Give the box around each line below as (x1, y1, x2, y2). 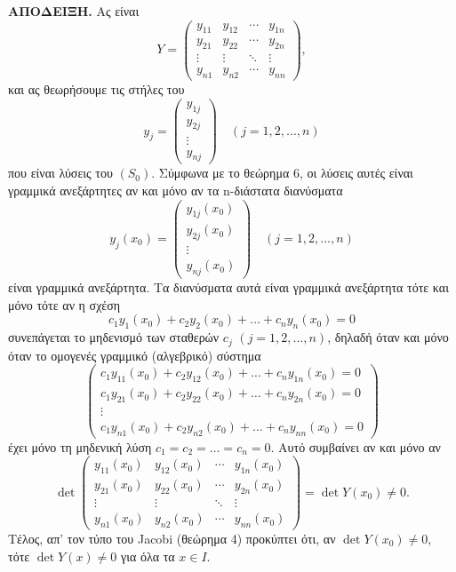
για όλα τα (120, 546, 175, 565)
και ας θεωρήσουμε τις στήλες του (8, 80, 185, 99)
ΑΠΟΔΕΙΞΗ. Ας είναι (8, 2, 140, 20)
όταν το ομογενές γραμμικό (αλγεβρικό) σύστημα (8, 346, 261, 364)
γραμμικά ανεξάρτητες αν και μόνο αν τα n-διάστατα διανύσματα (8, 180, 343, 199)
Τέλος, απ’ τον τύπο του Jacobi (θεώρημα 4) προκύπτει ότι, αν (8, 528, 336, 547)
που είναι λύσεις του (8, 163, 113, 182)
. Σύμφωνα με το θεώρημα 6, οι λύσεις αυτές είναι (151, 163, 413, 182)
